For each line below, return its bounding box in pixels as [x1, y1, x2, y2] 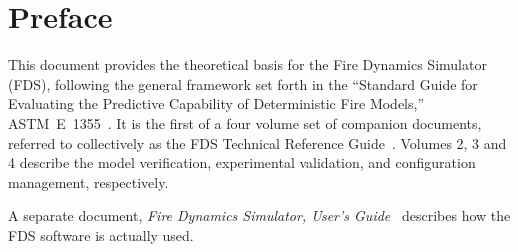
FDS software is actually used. [8, 224, 194, 245]
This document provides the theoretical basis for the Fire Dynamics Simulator [8, 54, 487, 75]
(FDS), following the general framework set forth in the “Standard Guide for [8, 73, 478, 94]
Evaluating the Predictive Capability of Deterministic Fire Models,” [8, 93, 425, 114]
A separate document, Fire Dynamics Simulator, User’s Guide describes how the [8, 205, 511, 226]
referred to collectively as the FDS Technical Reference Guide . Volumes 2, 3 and [8, 132, 507, 153]
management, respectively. [8, 171, 169, 192]
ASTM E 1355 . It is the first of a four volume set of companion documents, [8, 112, 482, 133]
